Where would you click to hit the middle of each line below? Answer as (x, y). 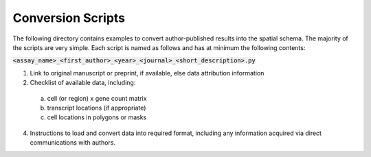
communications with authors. (73, 143)
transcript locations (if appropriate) (97, 108)
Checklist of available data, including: (83, 83)
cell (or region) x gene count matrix (97, 98)
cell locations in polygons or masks (97, 117)
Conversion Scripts (69, 18)
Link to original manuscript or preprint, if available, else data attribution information (147, 73)
